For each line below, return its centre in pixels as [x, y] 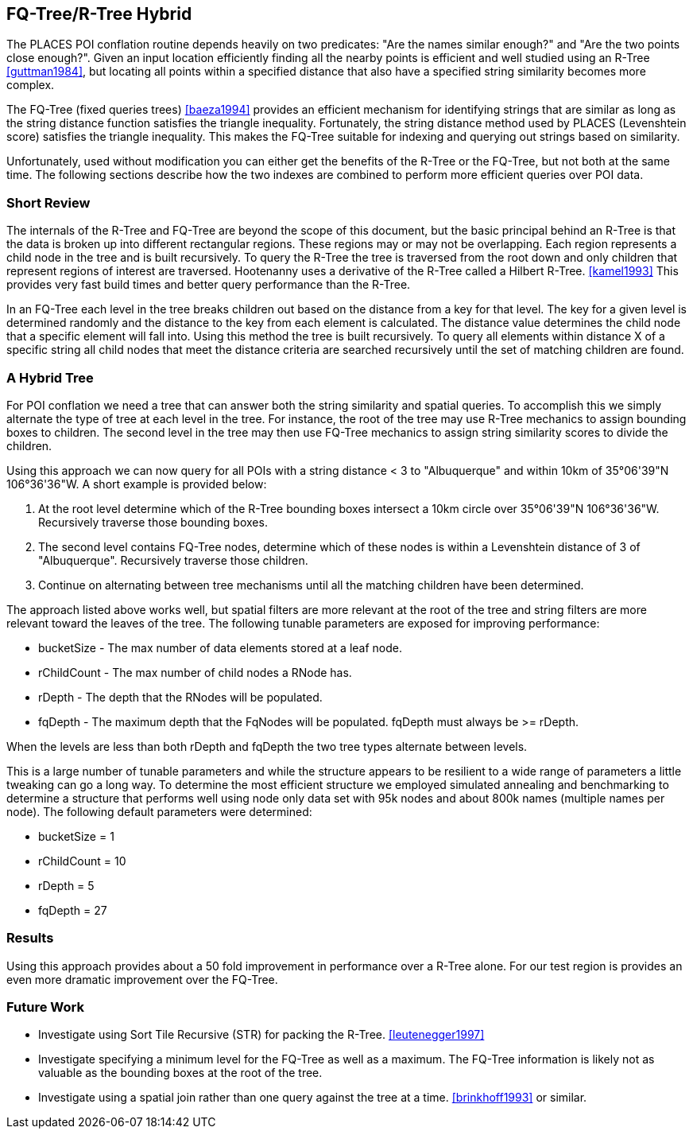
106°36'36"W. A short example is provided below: [137, 484]
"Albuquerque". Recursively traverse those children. [173, 560]
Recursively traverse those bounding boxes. [153, 522]
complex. [31, 85]
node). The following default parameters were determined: [159, 811]
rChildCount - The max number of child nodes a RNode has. [195, 672]
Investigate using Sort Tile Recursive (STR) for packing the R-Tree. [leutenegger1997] [261, 1035]
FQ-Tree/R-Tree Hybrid [99, 14]
